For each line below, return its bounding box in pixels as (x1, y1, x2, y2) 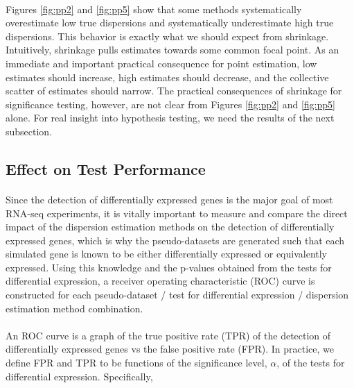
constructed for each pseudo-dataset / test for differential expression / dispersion (6, 287, 349, 302)
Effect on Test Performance (6, 158, 206, 179)
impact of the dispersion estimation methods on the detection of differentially (6, 219, 335, 234)
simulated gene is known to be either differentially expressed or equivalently (6, 246, 328, 261)
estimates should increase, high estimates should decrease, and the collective (6, 69, 329, 84)
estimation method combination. (6, 301, 143, 315)
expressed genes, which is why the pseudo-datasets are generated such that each (6, 233, 345, 247)
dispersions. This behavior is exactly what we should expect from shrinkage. (6, 28, 329, 43)
